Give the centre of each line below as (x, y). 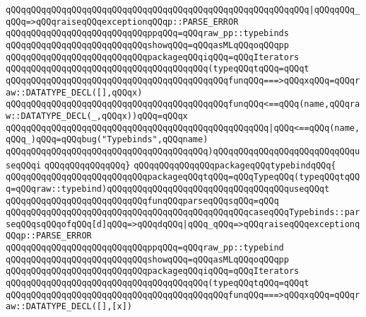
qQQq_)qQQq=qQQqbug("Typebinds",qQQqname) (107, 140)
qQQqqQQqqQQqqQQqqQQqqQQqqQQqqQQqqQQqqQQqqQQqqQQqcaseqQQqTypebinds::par (183, 213)
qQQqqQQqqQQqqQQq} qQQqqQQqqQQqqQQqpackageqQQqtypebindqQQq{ (190, 165)
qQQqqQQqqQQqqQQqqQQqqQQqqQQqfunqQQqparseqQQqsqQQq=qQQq (142, 201)
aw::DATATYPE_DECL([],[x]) (69, 307)
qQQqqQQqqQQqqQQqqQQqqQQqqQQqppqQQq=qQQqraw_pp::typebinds (147, 34)
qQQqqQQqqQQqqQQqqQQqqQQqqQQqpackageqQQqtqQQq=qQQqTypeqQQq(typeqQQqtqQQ (183, 177)
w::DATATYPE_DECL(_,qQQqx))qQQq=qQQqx (97, 116)
